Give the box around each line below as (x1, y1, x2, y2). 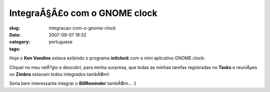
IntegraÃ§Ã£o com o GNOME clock (9, 7, 157, 18)
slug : (9, 25, 20, 31)
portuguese (48, 39, 72, 45)
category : (9, 39, 30, 45)
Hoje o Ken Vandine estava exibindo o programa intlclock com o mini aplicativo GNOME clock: (9, 55, 205, 61)
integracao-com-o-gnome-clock (48, 25, 116, 31)
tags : (9, 45, 20, 52)
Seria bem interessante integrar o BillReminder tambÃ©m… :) (9, 80, 136, 86)
